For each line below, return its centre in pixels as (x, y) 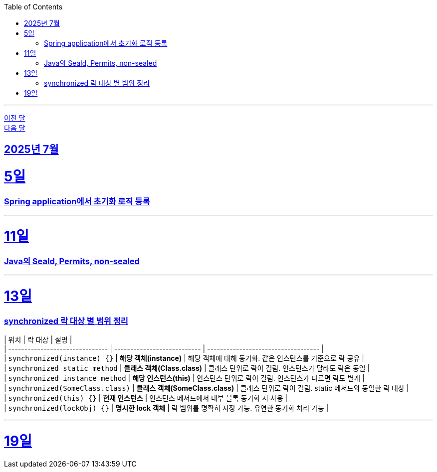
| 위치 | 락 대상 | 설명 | (38, 340)
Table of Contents (33, 7)
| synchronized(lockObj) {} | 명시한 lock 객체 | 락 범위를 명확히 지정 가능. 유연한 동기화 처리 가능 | (166, 408)
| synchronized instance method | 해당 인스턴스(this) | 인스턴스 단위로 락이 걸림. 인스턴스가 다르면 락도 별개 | (184, 378)
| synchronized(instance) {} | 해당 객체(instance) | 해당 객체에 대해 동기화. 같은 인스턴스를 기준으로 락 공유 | (184, 358)
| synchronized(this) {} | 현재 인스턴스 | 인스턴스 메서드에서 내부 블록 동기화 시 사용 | (146, 398)
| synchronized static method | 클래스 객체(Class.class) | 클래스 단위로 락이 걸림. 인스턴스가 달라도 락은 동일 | (187, 368)
